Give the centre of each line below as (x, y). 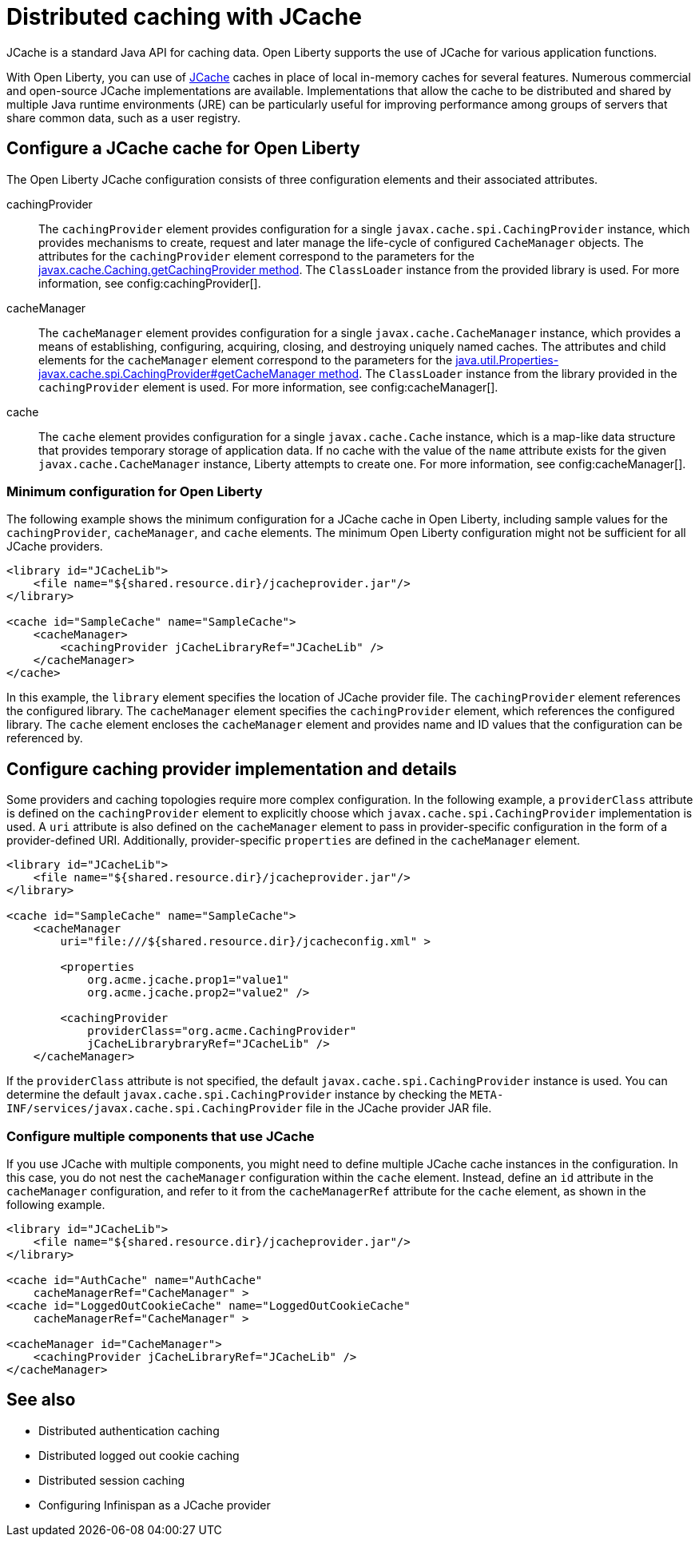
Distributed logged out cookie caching (139, 1455)
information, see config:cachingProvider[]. (150, 283)
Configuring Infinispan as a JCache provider (155, 1505)
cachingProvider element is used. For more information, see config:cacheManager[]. (268, 387)
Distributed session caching (112, 1480)
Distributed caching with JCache (184, 17)
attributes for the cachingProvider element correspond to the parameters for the (256, 256)
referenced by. (45, 738)
